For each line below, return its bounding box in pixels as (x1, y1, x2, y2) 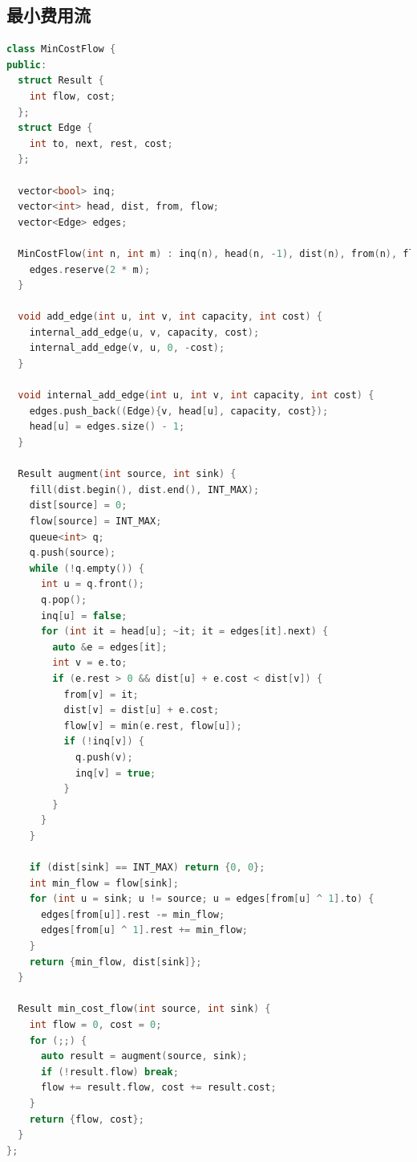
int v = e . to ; (52, 657, 128, 669)
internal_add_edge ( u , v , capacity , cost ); (29, 326, 260, 338)
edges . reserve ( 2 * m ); (29, 263, 151, 275)
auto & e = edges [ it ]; (52, 641, 168, 653)
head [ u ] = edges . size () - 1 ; (29, 421, 185, 433)
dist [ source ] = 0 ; (29, 499, 128, 512)
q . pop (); (40, 593, 87, 605)
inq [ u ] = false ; (40, 610, 128, 622)
